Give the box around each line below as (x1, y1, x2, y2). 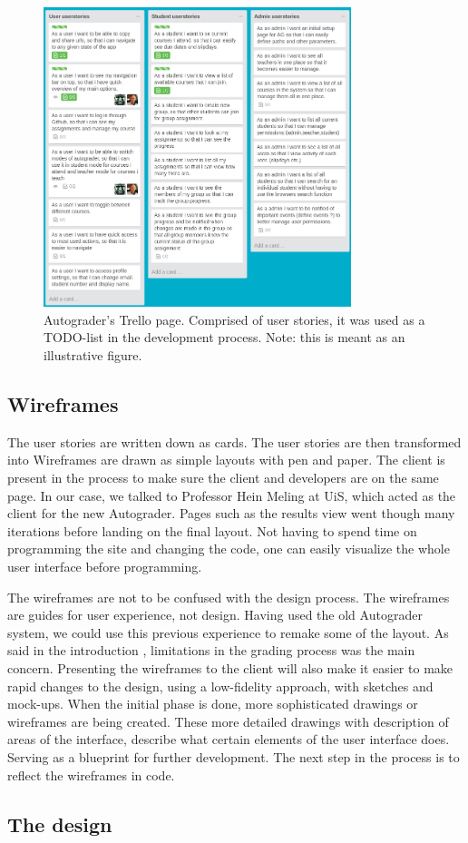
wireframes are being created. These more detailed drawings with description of (7, 711, 449, 730)
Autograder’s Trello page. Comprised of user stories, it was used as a (44, 309, 425, 328)
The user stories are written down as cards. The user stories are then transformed (7, 432, 462, 451)
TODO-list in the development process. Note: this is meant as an (44, 328, 405, 347)
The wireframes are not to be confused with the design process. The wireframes (7, 587, 450, 606)
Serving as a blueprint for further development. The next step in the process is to (7, 747, 460, 766)
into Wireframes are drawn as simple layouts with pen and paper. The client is (7, 450, 445, 469)
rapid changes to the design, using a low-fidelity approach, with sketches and (7, 676, 434, 695)
